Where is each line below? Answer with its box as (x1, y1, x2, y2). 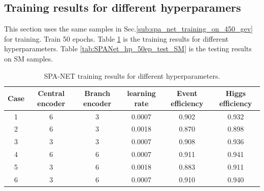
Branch (84, 88, 110, 99)
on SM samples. (4, 53, 53, 63)
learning (127, 88, 156, 99)
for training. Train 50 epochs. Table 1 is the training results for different (4, 33, 229, 44)
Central (38, 88, 65, 99)
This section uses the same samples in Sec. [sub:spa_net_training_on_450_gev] (4, 23, 253, 34)
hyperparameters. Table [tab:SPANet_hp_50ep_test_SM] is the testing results (4, 43, 252, 54)
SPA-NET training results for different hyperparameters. (44, 70, 220, 81)
